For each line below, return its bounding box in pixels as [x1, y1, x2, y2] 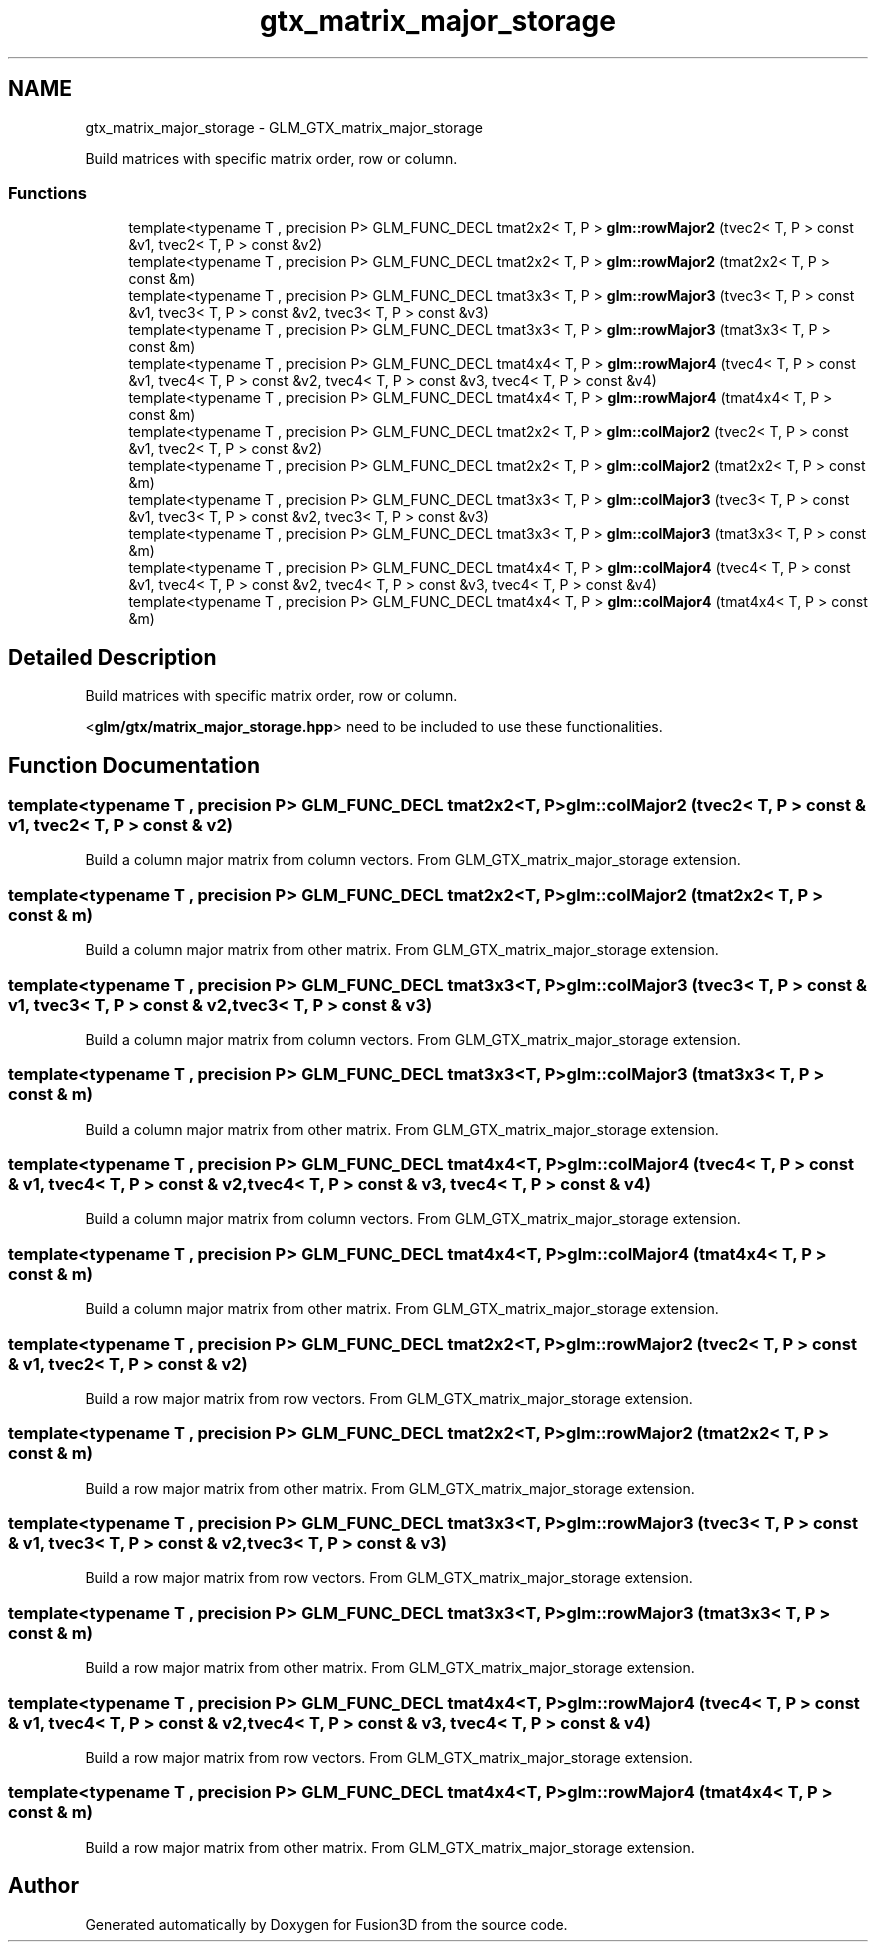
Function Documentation [8, 752, 260, 778]
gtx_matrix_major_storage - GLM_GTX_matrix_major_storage [85, 118, 484, 136]
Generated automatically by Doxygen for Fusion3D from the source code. [85, 1915, 568, 1933]
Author [8, 1873, 79, 1899]
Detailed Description [8, 644, 217, 670]
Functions [8, 182, 87, 203]
